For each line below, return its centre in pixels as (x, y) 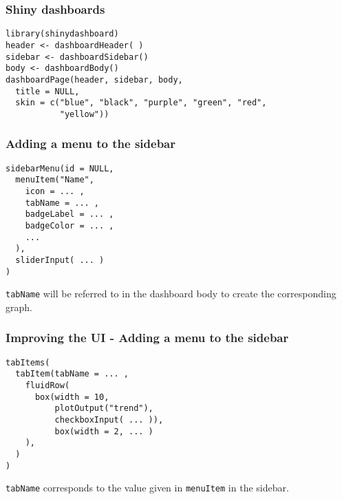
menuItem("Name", (55, 180)
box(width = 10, (72, 397)
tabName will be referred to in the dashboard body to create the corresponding (171, 294)
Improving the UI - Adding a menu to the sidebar (147, 338)
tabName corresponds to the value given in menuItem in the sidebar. (147, 488)
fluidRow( (47, 386)
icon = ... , (55, 191)
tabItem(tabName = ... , (72, 374)
